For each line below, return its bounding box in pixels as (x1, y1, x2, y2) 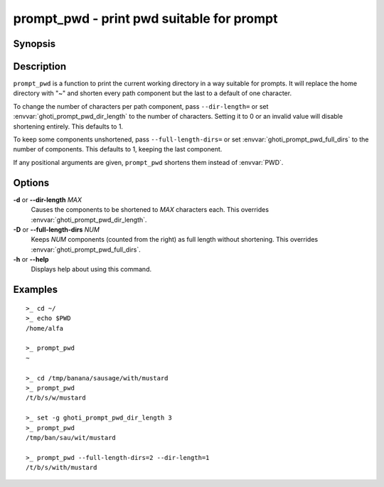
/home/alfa (26, 324, 64, 332)
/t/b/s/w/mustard (26, 394, 86, 402)
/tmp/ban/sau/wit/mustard (26, 434, 117, 441)
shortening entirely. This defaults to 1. (13, 122, 124, 131)
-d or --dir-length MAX (13, 196, 82, 204)
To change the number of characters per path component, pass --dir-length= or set (13, 102, 269, 110)
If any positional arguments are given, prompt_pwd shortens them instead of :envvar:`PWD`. (13, 158, 284, 166)
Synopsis (13, 38, 56, 50)
